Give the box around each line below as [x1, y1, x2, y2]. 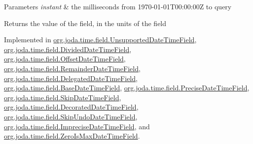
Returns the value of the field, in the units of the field [4, 18, 167, 28]
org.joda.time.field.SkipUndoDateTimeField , [4, 111, 138, 121]
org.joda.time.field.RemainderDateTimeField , [4, 63, 141, 73]
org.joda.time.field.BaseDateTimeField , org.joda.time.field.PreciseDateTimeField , [4, 83, 250, 93]
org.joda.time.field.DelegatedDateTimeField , [4, 73, 138, 83]
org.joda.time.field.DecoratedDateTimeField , [4, 102, 139, 112]
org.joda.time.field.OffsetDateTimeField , [4, 54, 126, 64]
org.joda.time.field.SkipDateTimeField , [4, 92, 121, 102]
